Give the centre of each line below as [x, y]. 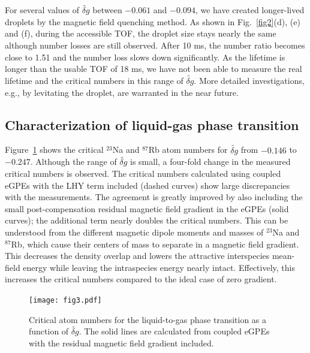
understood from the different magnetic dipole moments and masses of [134, 232]
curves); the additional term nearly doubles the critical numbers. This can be [147, 220]
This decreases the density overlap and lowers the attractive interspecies [137, 256]
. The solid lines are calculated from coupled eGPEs [174, 331]
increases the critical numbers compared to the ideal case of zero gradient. [141, 279]
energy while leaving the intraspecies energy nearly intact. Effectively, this [159, 267]
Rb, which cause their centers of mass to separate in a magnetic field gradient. [155, 244]
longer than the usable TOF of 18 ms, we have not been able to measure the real [154, 69]
